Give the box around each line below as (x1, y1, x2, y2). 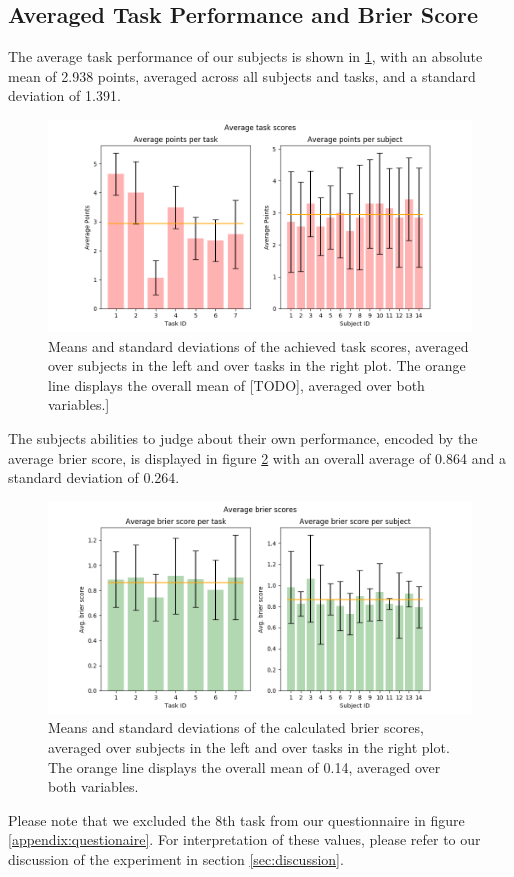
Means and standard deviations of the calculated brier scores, (48, 717, 424, 738)
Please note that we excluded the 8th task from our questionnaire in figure (8, 809, 465, 830)
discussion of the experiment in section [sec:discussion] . (8, 848, 344, 869)
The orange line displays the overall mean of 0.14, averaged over (48, 756, 441, 777)
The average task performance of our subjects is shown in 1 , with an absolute (8, 46, 483, 67)
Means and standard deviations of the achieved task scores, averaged (48, 335, 469, 356)
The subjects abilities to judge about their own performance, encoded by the (8, 427, 478, 448)
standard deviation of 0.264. (8, 467, 180, 488)
